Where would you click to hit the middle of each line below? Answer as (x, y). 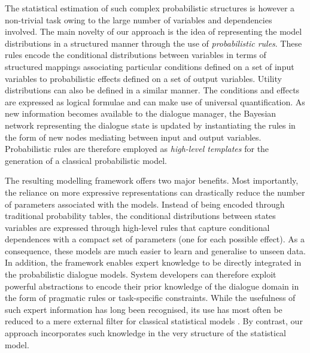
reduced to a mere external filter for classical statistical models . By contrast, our (154, 321)
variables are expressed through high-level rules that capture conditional (137, 227)
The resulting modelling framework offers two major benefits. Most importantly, (152, 180)
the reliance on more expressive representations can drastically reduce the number (155, 192)
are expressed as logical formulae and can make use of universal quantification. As (155, 101)
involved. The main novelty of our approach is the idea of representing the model (154, 31)
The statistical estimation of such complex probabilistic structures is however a (150, 8)
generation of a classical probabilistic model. (86, 160)
